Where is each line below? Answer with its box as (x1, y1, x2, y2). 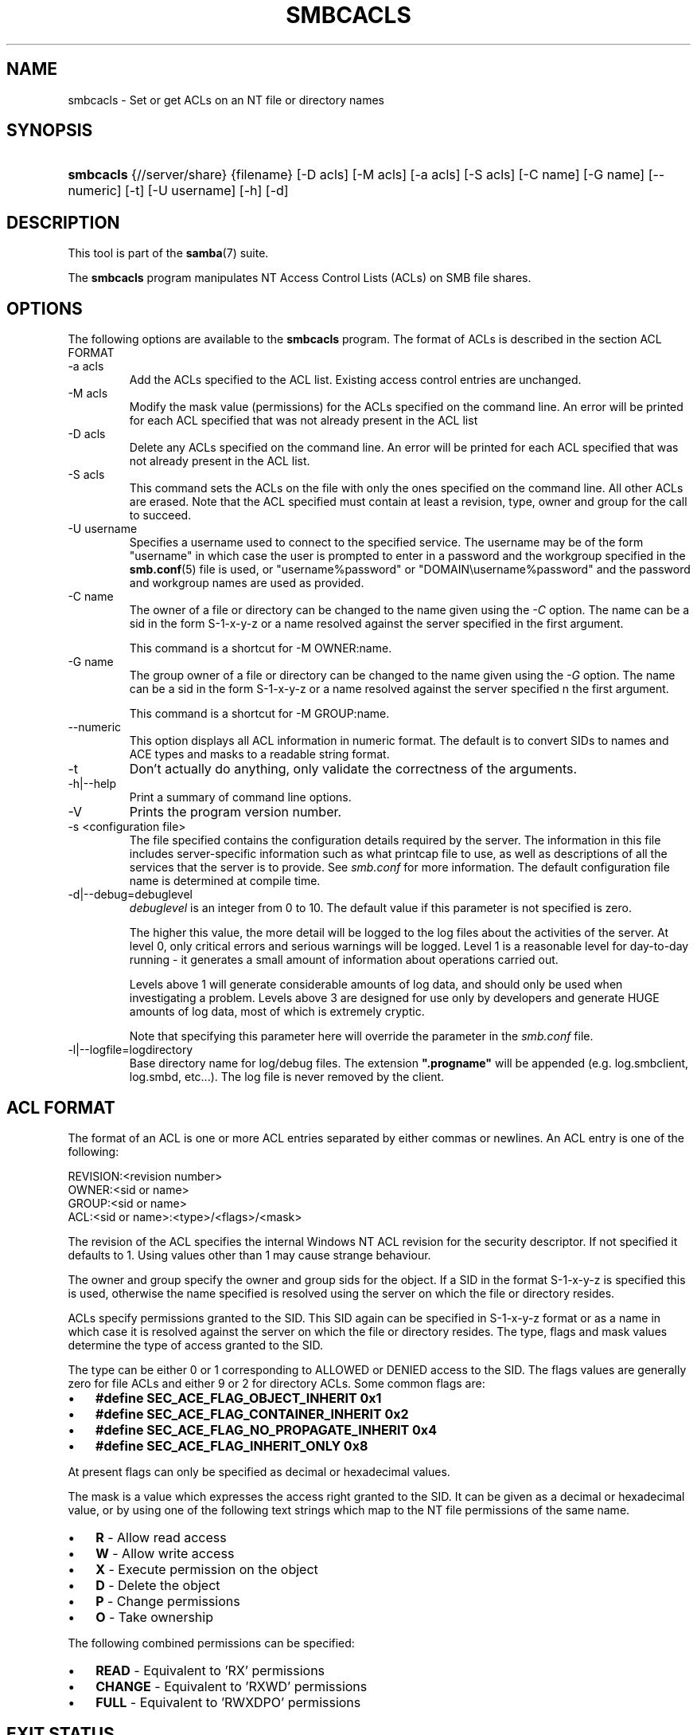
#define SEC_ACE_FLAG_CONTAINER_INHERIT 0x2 (95, 1405, 409, 1422)
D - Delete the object (95, 1576, 220, 1593)
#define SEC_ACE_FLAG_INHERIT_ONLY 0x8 (95, 1437, 368, 1454)
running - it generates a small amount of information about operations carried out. (129, 953, 559, 967)
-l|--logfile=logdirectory (68, 1043, 193, 1057)
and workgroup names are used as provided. (129, 576, 364, 590)
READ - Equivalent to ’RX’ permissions (95, 1662, 325, 1678)
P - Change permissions (95, 1592, 240, 1609)
